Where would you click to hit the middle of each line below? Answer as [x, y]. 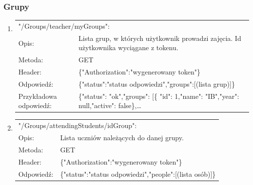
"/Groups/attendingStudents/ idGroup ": [78, 125]
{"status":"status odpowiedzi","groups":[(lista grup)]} [157, 83]
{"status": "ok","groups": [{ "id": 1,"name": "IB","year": [159, 96]
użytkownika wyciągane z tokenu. [128, 47]
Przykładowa [38, 96]
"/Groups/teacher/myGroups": [64, 26]
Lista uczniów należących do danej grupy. [122, 138]
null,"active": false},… [110, 105]
